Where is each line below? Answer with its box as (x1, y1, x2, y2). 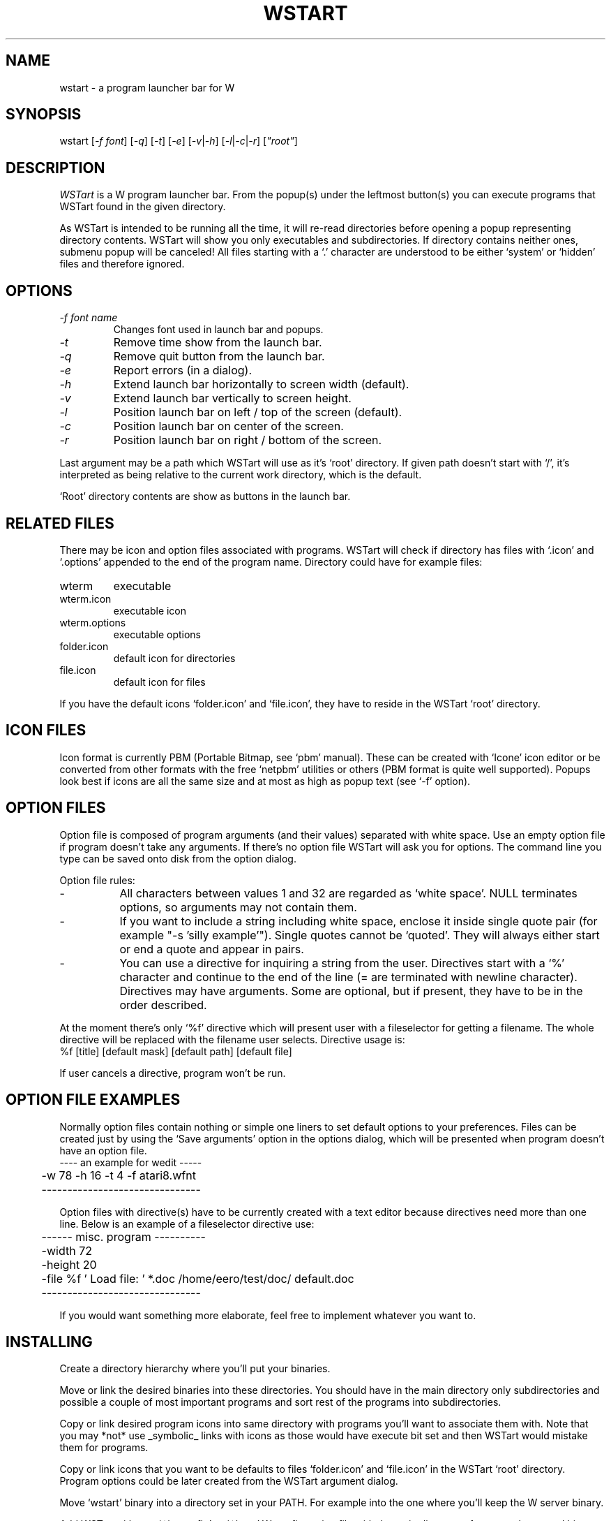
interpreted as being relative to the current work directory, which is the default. (59, 469, 422, 481)
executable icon (113, 604, 187, 617)
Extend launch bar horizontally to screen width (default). (113, 377, 409, 392)
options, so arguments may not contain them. (119, 899, 357, 914)
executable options (113, 628, 201, 640)
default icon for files (113, 675, 206, 688)
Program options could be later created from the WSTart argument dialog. (59, 1475, 398, 1487)
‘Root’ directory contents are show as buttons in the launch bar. (59, 490, 351, 503)
